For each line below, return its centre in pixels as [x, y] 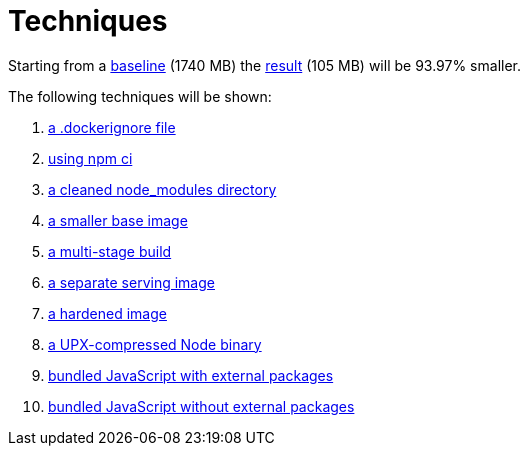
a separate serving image [131, 282]
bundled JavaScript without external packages [201, 406]
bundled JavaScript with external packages [191, 375]
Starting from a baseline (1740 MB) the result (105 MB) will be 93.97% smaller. [265, 65]
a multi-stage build [110, 251]
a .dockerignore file [112, 127]
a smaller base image [118, 220]
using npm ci [90, 158]
